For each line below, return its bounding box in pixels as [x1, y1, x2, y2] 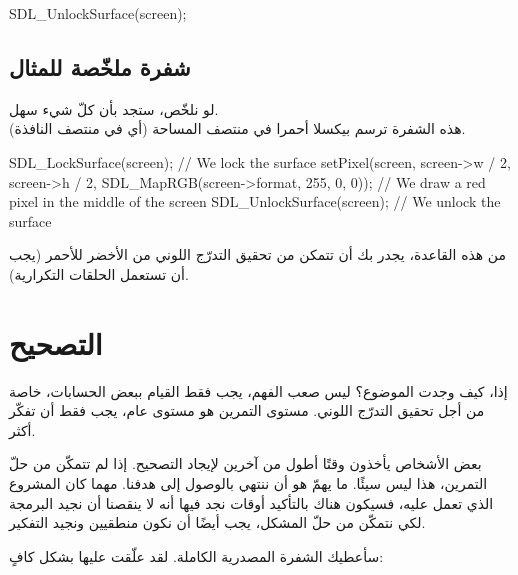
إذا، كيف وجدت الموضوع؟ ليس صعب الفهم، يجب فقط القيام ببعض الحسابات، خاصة [9, 380, 508, 401]
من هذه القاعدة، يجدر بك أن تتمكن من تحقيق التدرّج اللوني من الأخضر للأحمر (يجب [9, 244, 507, 265]
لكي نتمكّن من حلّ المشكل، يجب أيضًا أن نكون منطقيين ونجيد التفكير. [9, 512, 426, 533]
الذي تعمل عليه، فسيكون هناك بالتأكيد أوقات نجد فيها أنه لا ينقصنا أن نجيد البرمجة [9, 492, 494, 513]
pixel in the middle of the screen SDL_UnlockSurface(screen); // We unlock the [9, 191, 501, 212]
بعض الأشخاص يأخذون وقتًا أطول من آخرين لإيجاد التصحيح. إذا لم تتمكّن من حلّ [9, 453, 482, 474]
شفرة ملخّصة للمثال [9, 51, 191, 82]
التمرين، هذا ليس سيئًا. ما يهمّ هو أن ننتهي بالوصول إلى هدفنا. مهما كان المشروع [9, 473, 488, 494]
